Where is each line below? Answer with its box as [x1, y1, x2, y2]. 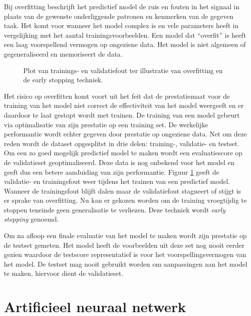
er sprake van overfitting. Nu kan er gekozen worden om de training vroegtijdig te [4, 195, 247, 205]
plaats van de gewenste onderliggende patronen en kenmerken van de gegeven [4, 11, 234, 21]
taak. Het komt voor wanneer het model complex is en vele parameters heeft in [4, 20, 239, 30]
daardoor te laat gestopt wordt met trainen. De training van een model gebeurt [4, 109, 240, 120]
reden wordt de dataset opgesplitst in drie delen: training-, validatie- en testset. [4, 138, 239, 148]
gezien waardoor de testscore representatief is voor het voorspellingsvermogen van [4, 249, 247, 259]
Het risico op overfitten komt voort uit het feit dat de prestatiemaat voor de [4, 90, 230, 101]
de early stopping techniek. [23, 75, 103, 85]
